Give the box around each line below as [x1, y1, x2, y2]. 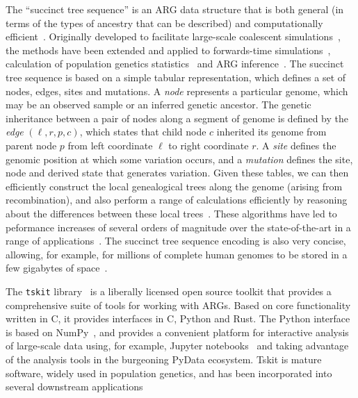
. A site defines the [256, 138, 336, 152]
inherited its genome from [216, 124, 327, 139]
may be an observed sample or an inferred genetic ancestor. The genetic [6, 97, 311, 112]
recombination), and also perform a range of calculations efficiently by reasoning [6, 192, 348, 207]
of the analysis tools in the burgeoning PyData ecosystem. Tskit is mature [6, 351, 322, 366]
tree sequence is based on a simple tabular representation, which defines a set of [6, 69, 346, 84]
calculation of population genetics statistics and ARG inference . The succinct [6, 56, 344, 71]
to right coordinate [168, 138, 249, 152]
